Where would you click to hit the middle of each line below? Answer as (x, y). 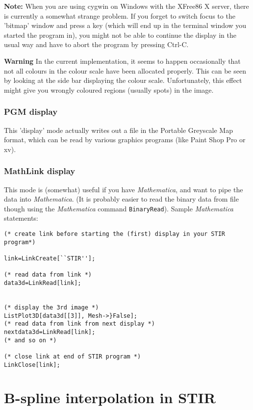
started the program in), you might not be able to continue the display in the (120, 35)
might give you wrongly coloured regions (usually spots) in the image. (109, 90)
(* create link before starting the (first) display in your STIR (115, 234)
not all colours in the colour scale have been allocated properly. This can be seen (125, 70)
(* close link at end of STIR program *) (73, 356)
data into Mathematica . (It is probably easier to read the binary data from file (121, 199)
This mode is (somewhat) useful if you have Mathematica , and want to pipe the (124, 189)
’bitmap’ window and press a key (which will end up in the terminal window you (125, 25)
